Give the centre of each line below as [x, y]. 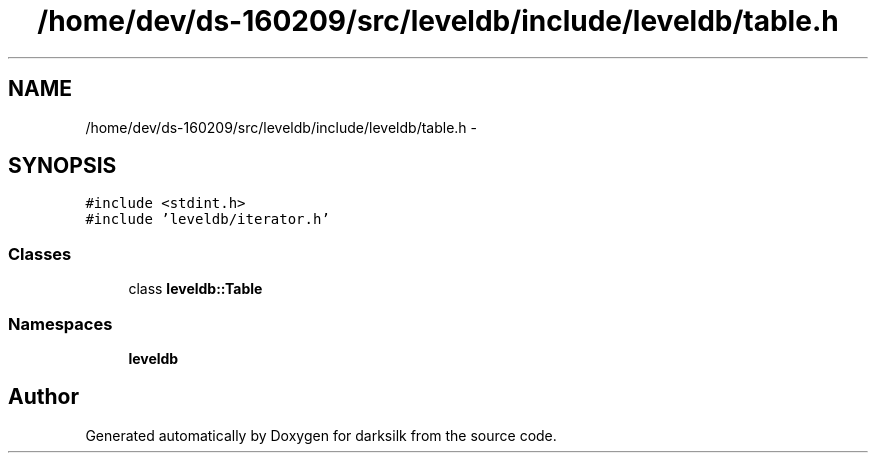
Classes [40, 253]
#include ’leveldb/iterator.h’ [207, 219]
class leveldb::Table [195, 289]
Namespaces [60, 323]
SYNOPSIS [62, 166]
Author [43, 397]
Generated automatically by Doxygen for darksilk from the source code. [321, 435]
